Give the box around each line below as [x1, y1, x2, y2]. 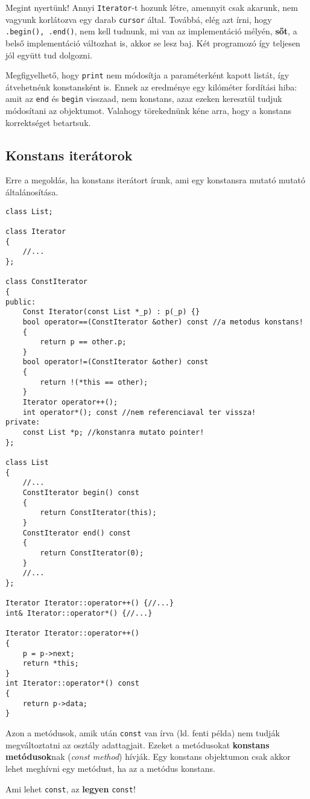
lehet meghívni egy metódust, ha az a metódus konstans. [5, 762, 215, 774]
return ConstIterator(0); [40, 548, 144, 557]
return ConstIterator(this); [40, 508, 157, 517]
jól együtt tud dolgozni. [5, 48, 92, 61]
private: [5, 418, 40, 427]
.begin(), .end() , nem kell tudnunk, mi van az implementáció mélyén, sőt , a [5, 25, 297, 37]
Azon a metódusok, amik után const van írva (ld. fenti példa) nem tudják [5, 727, 280, 739]
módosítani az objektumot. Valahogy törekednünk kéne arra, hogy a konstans [5, 104, 292, 117]
